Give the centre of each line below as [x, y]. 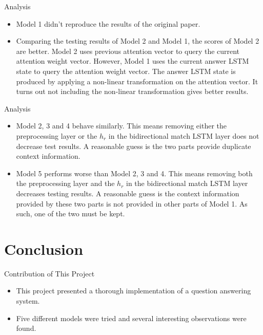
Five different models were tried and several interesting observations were [131, 318]
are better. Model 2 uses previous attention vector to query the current [128, 51]
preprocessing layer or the [57, 135]
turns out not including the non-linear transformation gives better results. [132, 91]
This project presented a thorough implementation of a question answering [134, 291]
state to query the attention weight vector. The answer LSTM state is [126, 71]
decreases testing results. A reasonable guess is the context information [128, 193]
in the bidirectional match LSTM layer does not [184, 135]
